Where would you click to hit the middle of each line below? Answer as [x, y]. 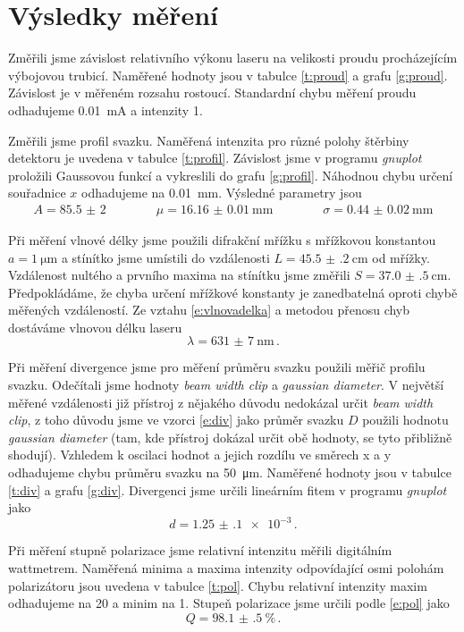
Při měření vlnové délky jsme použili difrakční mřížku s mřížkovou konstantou [222, 239]
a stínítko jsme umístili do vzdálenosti [165, 257]
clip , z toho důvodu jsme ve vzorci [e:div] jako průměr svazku [176, 420]
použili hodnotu [405, 420]
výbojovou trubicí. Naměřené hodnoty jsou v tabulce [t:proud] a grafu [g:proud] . [228, 75]
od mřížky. [401, 257]
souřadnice [37, 193]
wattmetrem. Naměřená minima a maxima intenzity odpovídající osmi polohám [226, 567]
